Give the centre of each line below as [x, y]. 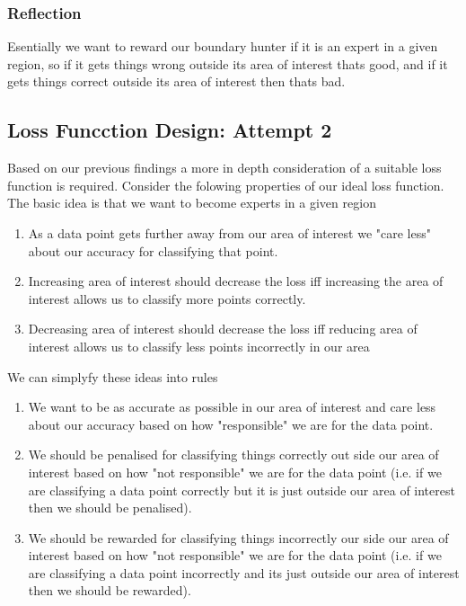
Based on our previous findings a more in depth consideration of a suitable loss [224, 168]
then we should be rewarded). [110, 590]
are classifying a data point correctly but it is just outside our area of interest [242, 490]
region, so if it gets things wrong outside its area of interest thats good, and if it [228, 63]
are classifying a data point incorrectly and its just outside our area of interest [244, 572]
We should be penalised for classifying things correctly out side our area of [233, 454]
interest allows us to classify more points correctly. [167, 298]
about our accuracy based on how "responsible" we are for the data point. [231, 424]
